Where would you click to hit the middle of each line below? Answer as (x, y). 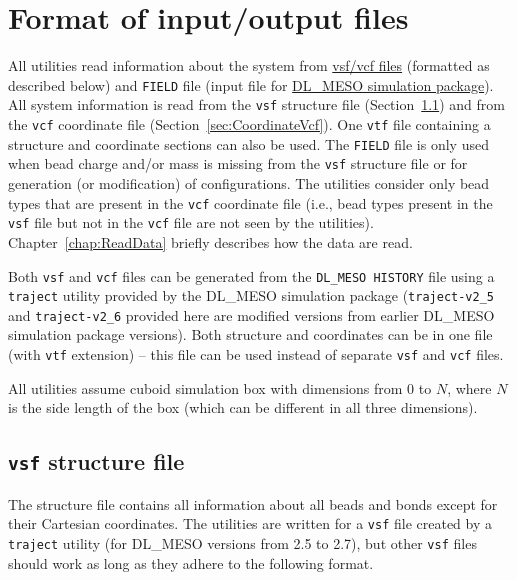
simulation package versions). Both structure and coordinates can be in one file (250, 334)
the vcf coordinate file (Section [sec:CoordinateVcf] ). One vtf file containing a (249, 124)
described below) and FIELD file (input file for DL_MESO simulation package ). (251, 84)
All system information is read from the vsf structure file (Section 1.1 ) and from (256, 104)
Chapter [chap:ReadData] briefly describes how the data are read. (210, 241)
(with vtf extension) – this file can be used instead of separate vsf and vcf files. (256, 354)
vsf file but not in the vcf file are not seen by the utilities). (191, 222)
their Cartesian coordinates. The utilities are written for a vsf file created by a (250, 523)
